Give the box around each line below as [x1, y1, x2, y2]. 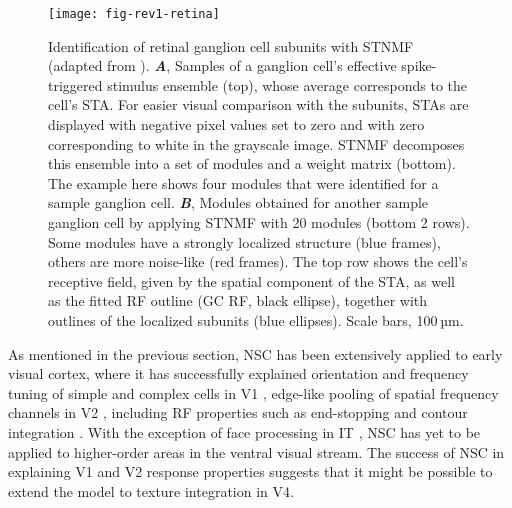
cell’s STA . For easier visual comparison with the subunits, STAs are [48, 94, 469, 115]
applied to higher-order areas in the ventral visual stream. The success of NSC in [8, 441, 505, 462]
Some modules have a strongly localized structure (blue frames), [48, 231, 441, 252]
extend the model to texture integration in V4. [8, 480, 294, 501]
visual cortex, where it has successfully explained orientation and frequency [8, 363, 469, 384]
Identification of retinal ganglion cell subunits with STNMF [48, 35, 414, 56]
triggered [48, 74, 103, 95]
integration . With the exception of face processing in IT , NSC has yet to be [8, 421, 481, 442]
